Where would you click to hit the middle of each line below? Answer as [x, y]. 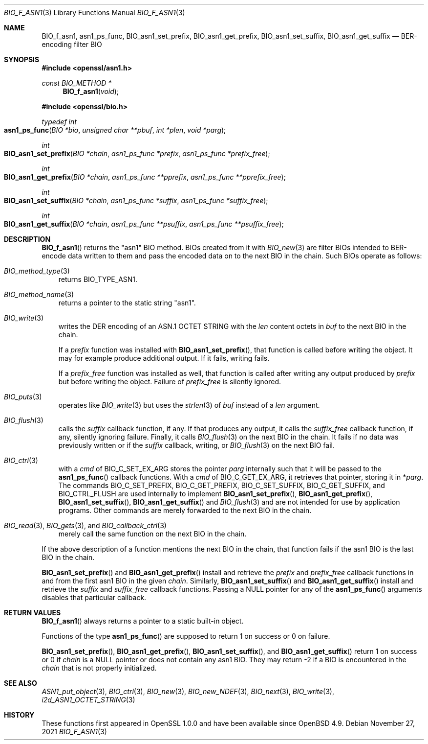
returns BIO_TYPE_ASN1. [98, 279]
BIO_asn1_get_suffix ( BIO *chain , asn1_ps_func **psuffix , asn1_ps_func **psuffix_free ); [144, 224]
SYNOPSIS [22, 59]
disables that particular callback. [94, 597]
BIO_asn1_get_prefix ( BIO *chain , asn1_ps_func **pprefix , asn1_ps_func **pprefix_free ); [145, 177]
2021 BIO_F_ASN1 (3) [74, 732]
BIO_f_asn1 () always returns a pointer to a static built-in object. [143, 621]
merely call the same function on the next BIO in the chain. [152, 534]
